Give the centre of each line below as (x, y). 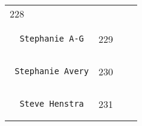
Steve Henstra (52, 104)
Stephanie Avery (52, 71)
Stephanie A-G (52, 39)
